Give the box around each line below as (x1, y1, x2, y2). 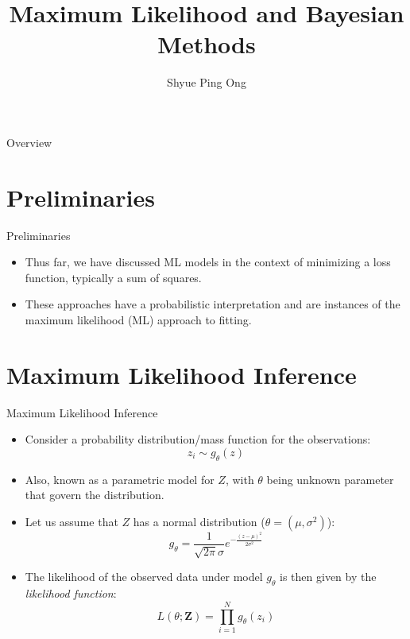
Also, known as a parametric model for (25, 471, 215, 487)
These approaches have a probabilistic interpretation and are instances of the (25, 296, 400, 312)
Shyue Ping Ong (167, 74, 246, 91)
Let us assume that (25, 513, 118, 529)
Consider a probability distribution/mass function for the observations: (25, 431, 371, 447)
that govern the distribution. (25, 486, 164, 503)
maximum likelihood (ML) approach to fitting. (25, 312, 252, 327)
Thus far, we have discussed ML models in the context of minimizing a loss (25, 254, 391, 270)
